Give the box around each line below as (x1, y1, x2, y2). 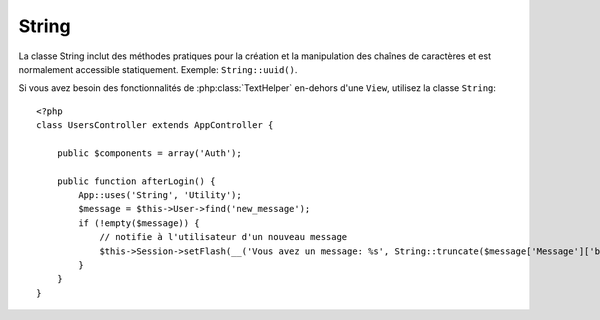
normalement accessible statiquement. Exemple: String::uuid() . (18, 63, 298, 75)
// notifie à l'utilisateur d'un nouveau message (99, 231, 348, 243)
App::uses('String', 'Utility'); (78, 190, 242, 201)
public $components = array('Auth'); (56, 147, 242, 159)
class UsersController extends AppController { (36, 120, 274, 131)
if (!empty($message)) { (78, 217, 200, 229)
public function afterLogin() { (56, 175, 216, 187)
